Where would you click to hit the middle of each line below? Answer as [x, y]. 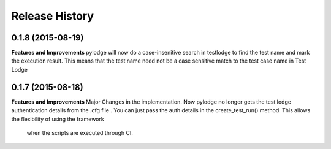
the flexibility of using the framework [58, 119]
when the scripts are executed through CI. [80, 132]
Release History [53, 16]
